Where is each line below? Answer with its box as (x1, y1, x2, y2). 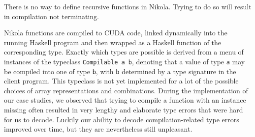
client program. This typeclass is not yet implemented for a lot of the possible (4, 76, 239, 86)
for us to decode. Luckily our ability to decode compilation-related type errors (4, 114, 239, 124)
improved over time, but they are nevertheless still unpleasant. (4, 124, 192, 134)
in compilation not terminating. (4, 11, 99, 21)
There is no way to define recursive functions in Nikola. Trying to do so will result (4, 1, 252, 11)
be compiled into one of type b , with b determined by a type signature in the (4, 66, 236, 76)
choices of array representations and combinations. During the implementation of (4, 85, 248, 95)
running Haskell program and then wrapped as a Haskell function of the (4, 37, 222, 47)
